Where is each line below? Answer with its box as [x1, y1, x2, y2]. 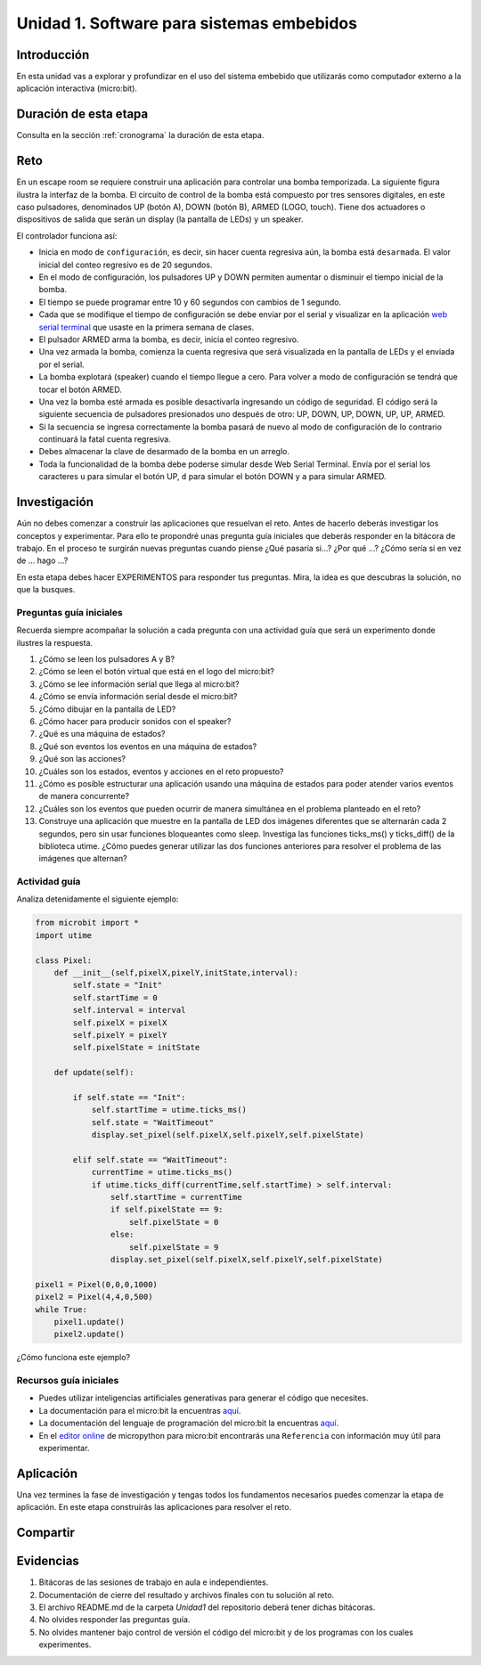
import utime [35, 930, 93, 940]
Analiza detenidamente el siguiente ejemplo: [16, 894, 179, 904]
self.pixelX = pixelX [72, 1017, 167, 1028]
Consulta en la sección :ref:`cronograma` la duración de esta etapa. [16, 130, 265, 141]
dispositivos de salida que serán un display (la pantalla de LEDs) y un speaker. [16, 214, 304, 224]
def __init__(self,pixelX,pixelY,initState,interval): [53, 967, 298, 977]
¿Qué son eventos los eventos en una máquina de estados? [38, 740, 257, 752]
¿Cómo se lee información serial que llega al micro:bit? [38, 678, 240, 690]
